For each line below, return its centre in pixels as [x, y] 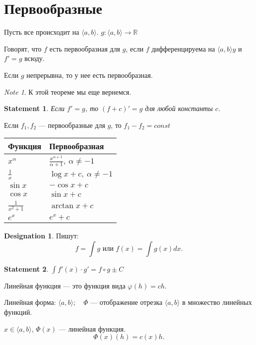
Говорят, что [23, 48]
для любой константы [179, 108]
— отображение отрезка [127, 302]
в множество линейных [217, 302]
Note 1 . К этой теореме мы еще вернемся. [68, 91]
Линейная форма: [30, 302]
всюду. [34, 58]
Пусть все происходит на [42, 32]
